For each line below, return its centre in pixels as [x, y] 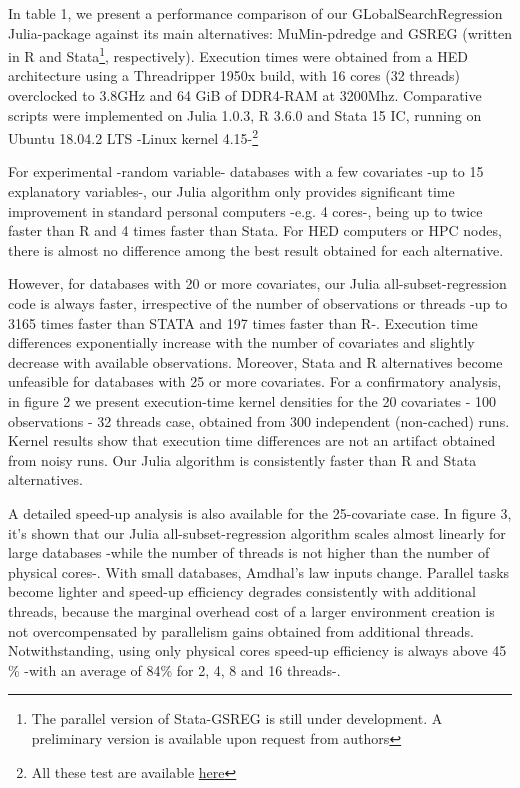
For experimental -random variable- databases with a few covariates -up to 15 [246, 171]
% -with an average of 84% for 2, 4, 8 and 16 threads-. [174, 669]
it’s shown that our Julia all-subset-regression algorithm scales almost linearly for [257, 532]
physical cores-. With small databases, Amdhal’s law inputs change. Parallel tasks [259, 571]
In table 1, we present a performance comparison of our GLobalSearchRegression [255, 13]
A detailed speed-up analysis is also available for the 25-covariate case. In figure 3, [260, 512]
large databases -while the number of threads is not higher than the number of [249, 552]
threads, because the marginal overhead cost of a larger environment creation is [251, 610]
